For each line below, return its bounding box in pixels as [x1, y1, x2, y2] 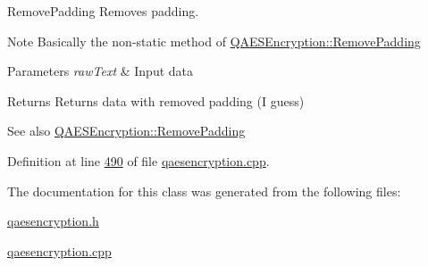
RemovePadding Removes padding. [7, 2, 199, 20]
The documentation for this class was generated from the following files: [7, 181, 401, 200]
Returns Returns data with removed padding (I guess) [7, 91, 305, 110]
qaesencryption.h [7, 212, 99, 230]
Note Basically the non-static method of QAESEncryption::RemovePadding [7, 31, 421, 50]
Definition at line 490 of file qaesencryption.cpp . [7, 151, 270, 170]
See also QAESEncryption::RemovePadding [7, 121, 246, 140]
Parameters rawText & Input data [7, 62, 194, 80]
